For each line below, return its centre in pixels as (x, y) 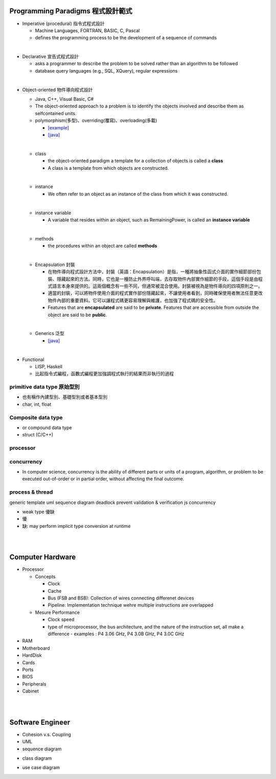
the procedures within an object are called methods (102, 246)
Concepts (45, 576)
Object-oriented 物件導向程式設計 (57, 90)
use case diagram (41, 768)
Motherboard (36, 648)
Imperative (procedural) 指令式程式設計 (63, 24)
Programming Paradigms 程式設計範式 (71, 11)
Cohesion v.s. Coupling (47, 735)
